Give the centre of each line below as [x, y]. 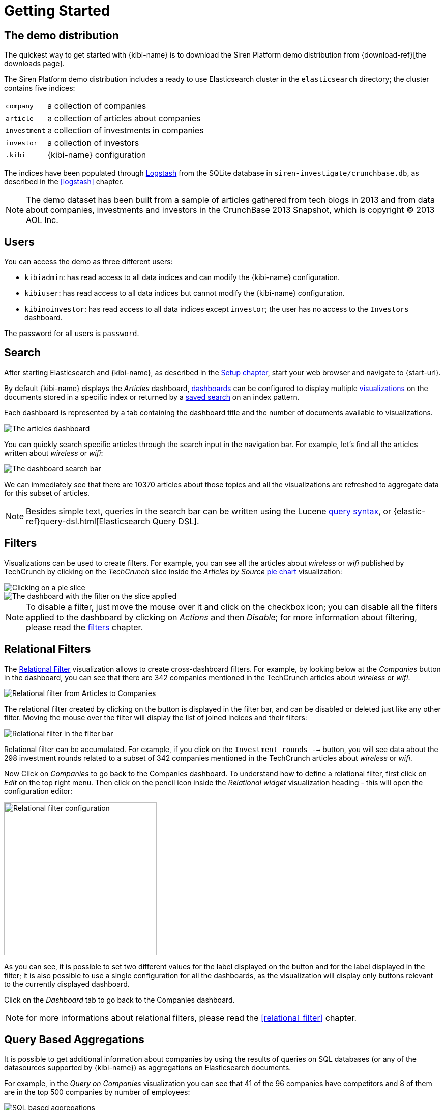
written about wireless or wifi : [54, 453]
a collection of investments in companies [126, 131]
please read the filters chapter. [85, 627]
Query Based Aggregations [74, 1039]
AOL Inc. [42, 220]
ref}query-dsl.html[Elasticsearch [88, 521]
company [20, 106]
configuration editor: [38, 791]
